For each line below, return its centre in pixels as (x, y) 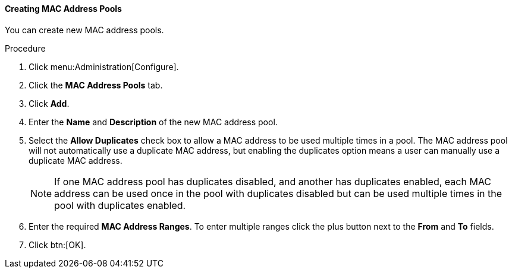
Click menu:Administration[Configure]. (104, 66)
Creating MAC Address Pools (63, 9)
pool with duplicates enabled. (120, 205)
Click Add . (49, 103)
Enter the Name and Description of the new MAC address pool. (153, 122)
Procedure (25, 48)
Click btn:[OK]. (57, 245)
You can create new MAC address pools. (84, 30)
